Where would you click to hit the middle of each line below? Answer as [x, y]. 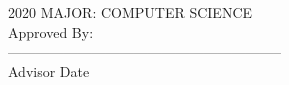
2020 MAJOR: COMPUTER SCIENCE [130, 12]
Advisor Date [49, 70]
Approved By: [51, 31]
